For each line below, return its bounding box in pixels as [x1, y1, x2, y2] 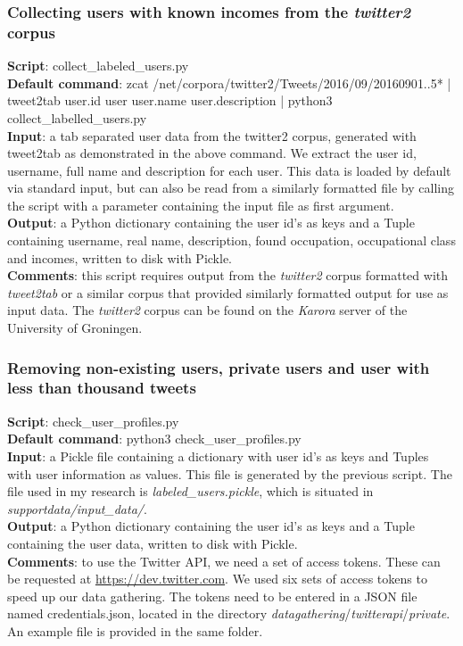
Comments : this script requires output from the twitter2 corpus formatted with [7, 266, 449, 285]
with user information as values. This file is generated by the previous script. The [7, 464, 452, 483]
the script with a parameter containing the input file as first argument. [7, 195, 394, 214]
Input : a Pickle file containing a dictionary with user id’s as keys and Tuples [7, 446, 429, 465]
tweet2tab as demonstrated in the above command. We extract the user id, [7, 144, 417, 162]
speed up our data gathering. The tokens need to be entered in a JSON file [7, 586, 418, 605]
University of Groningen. [7, 319, 143, 337]
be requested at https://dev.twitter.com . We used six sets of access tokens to [7, 569, 427, 588]
